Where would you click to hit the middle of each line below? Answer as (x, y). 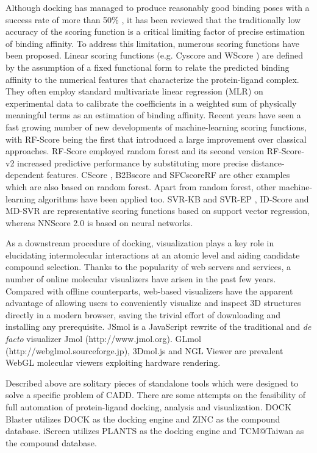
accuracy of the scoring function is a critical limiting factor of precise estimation (155, 31)
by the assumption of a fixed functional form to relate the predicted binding (148, 67)
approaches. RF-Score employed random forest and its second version (135, 151)
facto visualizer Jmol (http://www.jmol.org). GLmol (103, 339)
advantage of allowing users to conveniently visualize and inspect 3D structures (153, 303)
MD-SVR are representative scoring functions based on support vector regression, (158, 211)
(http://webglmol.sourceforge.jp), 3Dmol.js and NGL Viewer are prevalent (144, 350)
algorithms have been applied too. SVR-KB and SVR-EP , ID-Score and (173, 198)
